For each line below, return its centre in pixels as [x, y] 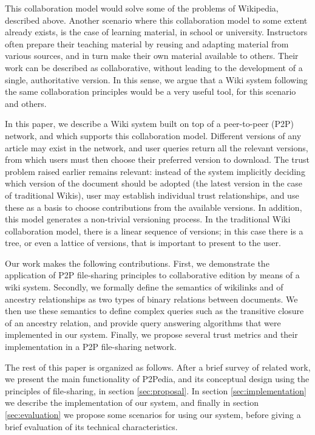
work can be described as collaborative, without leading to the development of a [154, 67]
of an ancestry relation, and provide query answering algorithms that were [143, 322]
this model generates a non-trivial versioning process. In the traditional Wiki [148, 219]
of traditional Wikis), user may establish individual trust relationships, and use [152, 195]
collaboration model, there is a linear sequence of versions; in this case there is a [154, 231]
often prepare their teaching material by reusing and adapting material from [147, 43]
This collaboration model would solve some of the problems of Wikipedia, [142, 8]
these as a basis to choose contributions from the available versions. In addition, [154, 207]
